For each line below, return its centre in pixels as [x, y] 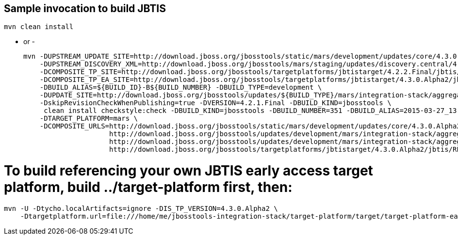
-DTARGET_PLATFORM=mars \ [89, 119]
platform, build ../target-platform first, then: [148, 187]
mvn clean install [39, 27]
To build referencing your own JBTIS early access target [188, 171]
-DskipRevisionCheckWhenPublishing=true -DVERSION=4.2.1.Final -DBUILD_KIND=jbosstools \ [215, 103]
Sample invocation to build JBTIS [85, 8]
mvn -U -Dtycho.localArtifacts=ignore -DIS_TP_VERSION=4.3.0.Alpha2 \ [141, 208]
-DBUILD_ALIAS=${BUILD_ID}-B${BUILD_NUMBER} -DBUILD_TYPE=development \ [181, 88]
